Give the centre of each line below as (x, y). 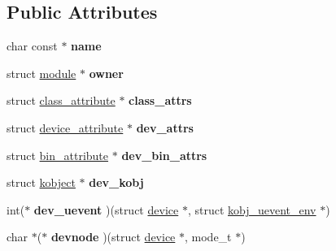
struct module (41, 73)
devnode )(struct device (113, 237)
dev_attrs (165, 127)
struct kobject (41, 182)
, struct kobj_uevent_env (252, 209)
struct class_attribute (61, 100)
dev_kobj (116, 182)
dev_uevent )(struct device (106, 209)
